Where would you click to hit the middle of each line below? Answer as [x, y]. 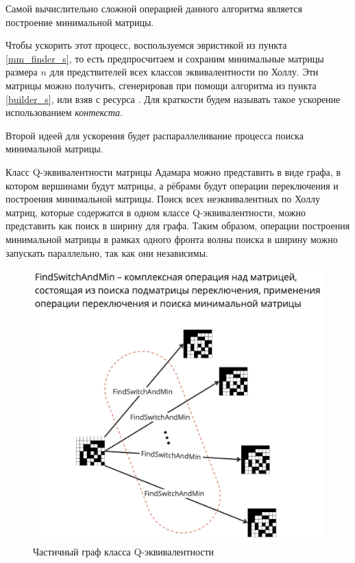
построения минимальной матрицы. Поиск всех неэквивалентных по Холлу [163, 199]
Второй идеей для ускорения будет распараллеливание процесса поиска [155, 135]
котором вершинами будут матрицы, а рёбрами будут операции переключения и [172, 185]
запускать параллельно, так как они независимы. [107, 252]
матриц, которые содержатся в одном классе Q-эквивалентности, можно [156, 212]
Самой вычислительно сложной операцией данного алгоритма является [154, 8]
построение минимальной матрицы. [80, 22]
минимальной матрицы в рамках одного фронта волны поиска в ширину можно [172, 239]
